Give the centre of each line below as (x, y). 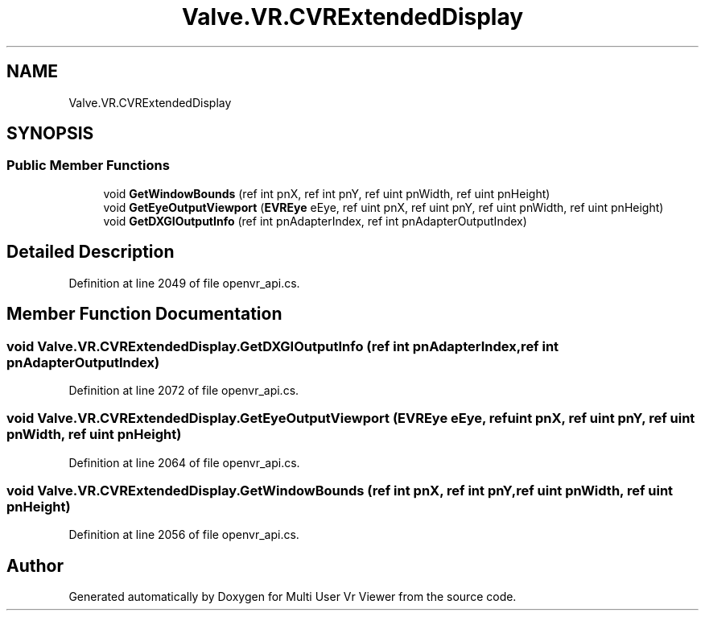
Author (35, 565)
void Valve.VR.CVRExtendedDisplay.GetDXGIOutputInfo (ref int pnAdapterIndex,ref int (283, 346)
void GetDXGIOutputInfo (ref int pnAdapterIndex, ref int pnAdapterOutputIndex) (315, 221)
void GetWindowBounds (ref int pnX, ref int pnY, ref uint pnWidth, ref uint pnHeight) (327, 193)
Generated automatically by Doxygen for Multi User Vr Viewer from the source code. (293, 597)
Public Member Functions (88, 166)
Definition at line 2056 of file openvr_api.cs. (184, 535)
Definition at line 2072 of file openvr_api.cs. (184, 390)
